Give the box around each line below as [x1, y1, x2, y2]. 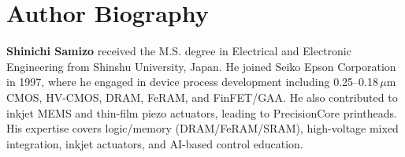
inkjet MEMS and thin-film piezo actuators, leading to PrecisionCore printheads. [6, 104, 397, 121]
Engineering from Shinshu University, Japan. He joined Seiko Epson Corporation [6, 58, 396, 74]
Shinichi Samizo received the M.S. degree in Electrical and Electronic [6, 43, 351, 59]
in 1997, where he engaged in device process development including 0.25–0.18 [6, 73, 378, 90]
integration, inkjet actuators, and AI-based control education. [6, 135, 303, 151]
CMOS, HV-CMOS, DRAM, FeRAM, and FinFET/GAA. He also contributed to [6, 88, 398, 105]
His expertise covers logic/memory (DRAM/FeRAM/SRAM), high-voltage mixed [6, 120, 399, 136]
